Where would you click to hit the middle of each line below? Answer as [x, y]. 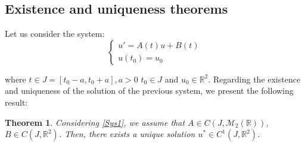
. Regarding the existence [254, 79]
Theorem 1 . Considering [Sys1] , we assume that [95, 122]
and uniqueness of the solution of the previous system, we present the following [149, 91]
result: [16, 102]
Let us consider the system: [55, 34]
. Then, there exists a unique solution [127, 134]
